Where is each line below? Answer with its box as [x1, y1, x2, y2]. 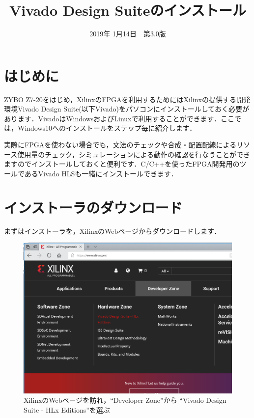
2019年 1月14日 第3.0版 [89, 28, 166, 39]
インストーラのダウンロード [4, 197, 183, 217]
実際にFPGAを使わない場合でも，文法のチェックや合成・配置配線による [4, 139, 237, 150]
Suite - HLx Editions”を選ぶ [24, 405, 110, 415]
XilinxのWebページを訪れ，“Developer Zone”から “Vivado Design [24, 395, 226, 405]
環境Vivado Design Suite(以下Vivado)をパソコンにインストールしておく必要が [4, 104, 249, 114]
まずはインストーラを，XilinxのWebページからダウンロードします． [4, 225, 221, 236]
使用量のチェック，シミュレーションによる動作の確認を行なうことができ [17, 149, 251, 159]
